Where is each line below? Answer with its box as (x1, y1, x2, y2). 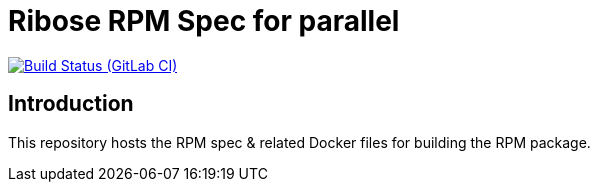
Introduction (8, 91, 134, 117)
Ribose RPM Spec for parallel (8, 4, 400, 38)
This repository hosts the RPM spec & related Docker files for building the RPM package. (8, 133, 591, 151)
